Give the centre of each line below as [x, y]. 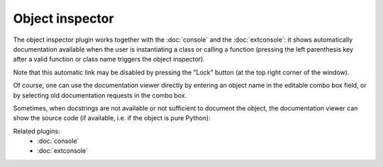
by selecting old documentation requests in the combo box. [100, 95]
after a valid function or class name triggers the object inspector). [109, 59]
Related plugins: [37, 131]
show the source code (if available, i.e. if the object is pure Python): [112, 118]
